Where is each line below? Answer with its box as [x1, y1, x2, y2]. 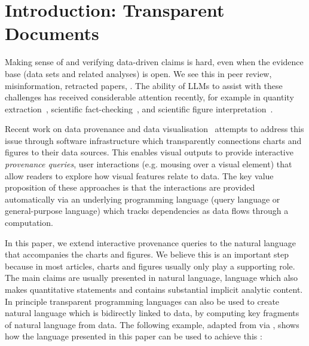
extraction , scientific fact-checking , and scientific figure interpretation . [5, 102, 273, 115]
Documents [5, 21, 99, 45]
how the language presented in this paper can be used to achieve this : [5, 330, 262, 342]
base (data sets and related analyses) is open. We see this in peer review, [5, 67, 272, 79]
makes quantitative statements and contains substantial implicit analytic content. [5, 283, 303, 295]
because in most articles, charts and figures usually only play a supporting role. [5, 259, 295, 272]
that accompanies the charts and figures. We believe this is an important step [5, 248, 289, 261]
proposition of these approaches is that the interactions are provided [5, 181, 255, 194]
